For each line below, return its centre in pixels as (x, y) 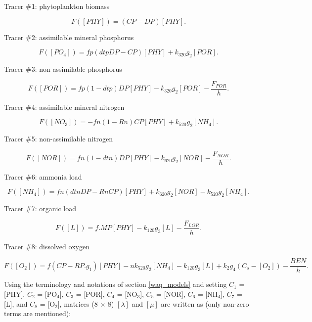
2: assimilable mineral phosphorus (83, 37)
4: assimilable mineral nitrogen (78, 107)
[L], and (16, 303)
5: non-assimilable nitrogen (72, 139)
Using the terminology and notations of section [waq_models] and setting (115, 284)
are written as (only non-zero (205, 303)
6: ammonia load (57, 176)
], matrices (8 (78, 303)
